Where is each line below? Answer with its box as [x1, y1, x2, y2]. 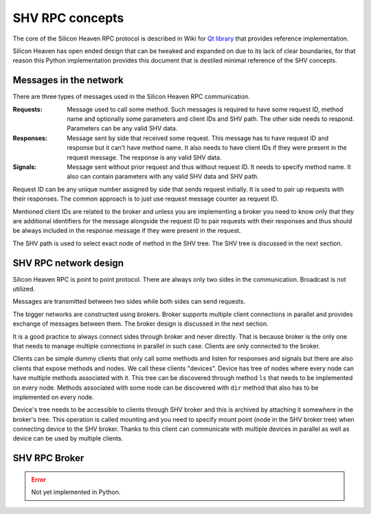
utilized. [12, 285, 36, 293]
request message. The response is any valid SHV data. [67, 153, 223, 161]
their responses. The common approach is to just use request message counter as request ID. [12, 194, 279, 203]
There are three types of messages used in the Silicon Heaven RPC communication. [12, 93, 250, 101]
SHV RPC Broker [12, 452, 85, 464]
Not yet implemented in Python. [31, 488, 121, 496]
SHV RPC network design [12, 257, 124, 269]
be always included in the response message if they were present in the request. [12, 227, 241, 235]
